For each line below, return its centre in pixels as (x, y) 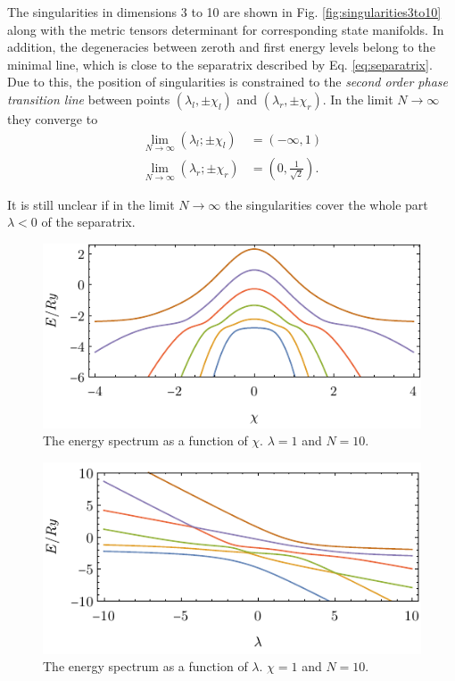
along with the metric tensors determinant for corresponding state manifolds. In (226, 29)
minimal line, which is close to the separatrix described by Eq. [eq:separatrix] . (220, 64)
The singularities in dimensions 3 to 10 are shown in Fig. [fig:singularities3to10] (224, 12)
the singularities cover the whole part (326, 204)
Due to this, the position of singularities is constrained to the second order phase (227, 82)
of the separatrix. (88, 222)
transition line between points (89, 99)
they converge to (53, 118)
